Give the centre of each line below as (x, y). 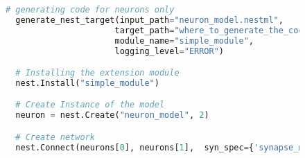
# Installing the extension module (97, 73)
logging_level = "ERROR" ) (169, 51)
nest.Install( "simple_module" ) (87, 83)
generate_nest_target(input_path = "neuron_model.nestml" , (149, 20)
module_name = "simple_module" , (184, 41)
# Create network (55, 137)
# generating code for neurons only (90, 10)
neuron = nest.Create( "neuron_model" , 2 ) (112, 115)
